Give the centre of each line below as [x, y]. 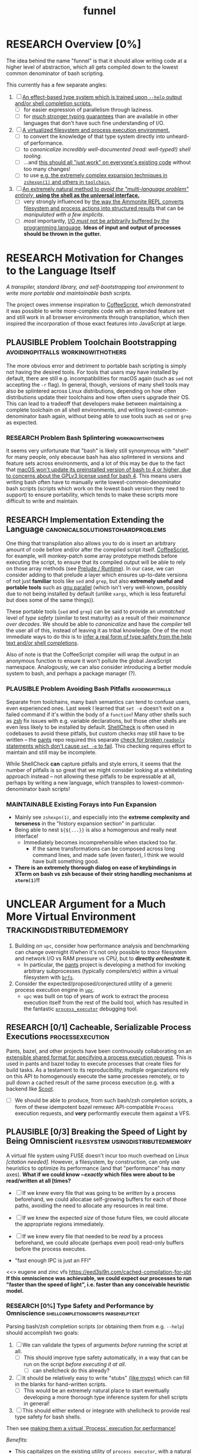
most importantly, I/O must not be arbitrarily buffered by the [97, 221]
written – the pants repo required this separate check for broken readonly [96, 739]
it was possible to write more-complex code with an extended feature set [95, 311]
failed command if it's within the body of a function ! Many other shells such [99, 714]
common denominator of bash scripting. [55, 73]
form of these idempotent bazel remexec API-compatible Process [94, 1107]
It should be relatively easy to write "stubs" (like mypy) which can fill [106, 1378]
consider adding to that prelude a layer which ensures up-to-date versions [97, 575]
